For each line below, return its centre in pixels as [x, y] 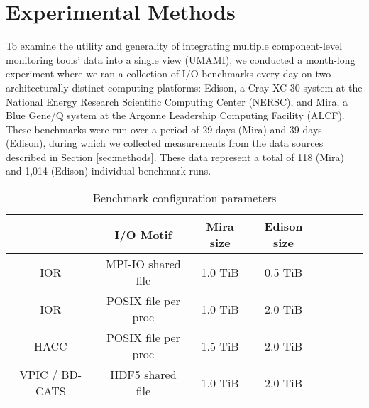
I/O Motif [143, 234]
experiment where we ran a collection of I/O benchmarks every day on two [169, 73]
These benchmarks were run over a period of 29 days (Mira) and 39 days [164, 129]
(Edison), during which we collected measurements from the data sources [165, 143]
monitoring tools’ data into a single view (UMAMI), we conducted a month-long [181, 59]
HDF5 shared [143, 375]
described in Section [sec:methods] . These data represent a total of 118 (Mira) [175, 156]
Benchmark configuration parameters [184, 198]
